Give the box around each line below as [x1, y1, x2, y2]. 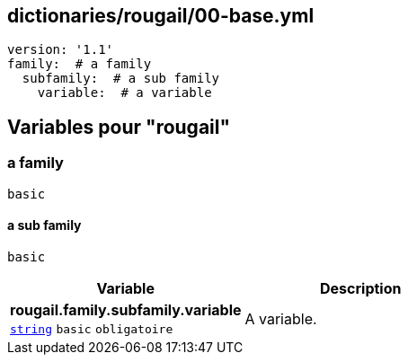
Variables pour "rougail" [7, 115, 231, 138]
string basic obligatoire [10, 322, 173, 336]
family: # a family [7, 57, 152, 72]
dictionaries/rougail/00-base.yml [7, 4, 315, 27]
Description [320, 278, 402, 297]
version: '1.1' [7, 42, 114, 57]
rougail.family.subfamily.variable [10, 300, 242, 319]
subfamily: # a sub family [22, 71, 220, 86]
